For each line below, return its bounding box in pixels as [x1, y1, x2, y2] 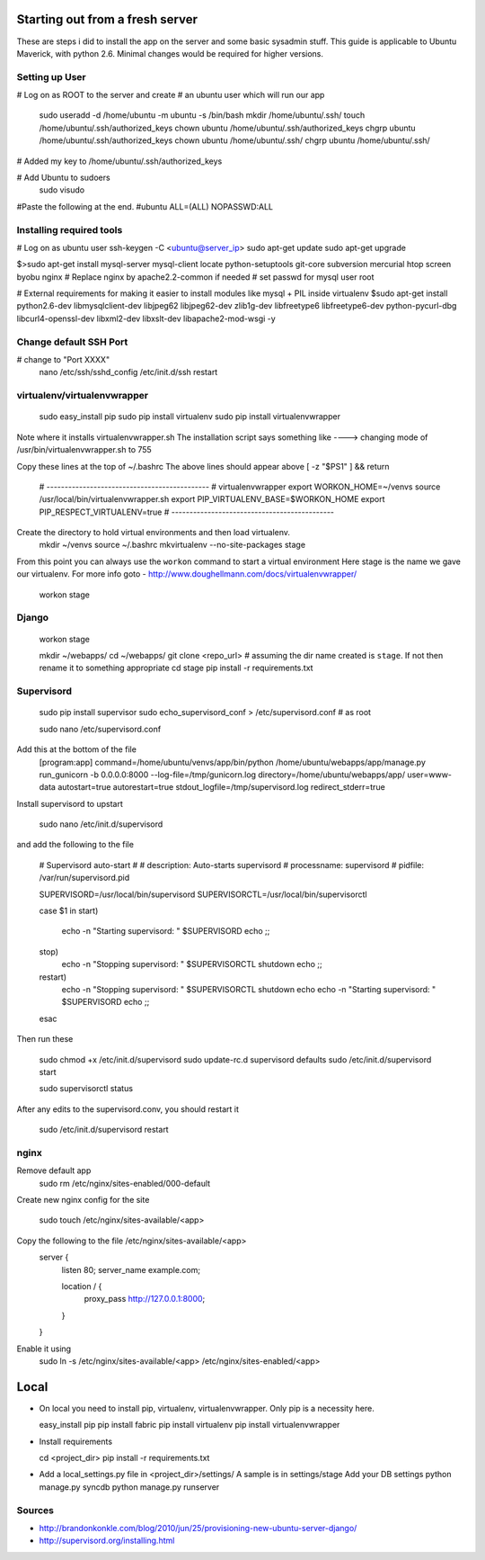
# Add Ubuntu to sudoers [16, 172, 111, 183]
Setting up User [16, 70, 87, 83]
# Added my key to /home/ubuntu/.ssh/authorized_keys [16, 156, 223, 166]
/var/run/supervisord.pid [39, 873, 130, 883]
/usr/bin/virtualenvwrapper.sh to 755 [16, 444, 152, 455]
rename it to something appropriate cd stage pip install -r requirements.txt [39, 662, 313, 674]
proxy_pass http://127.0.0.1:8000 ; [84, 1294, 206, 1304]
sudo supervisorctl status [39, 1083, 134, 1094]
